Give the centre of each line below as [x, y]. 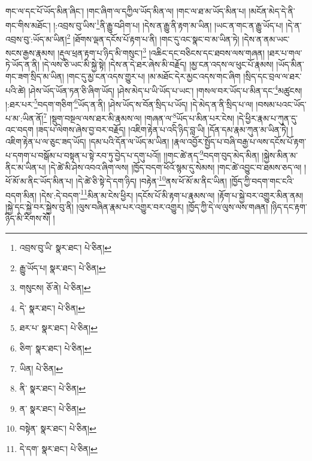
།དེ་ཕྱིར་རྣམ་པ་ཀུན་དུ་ [267, 118]
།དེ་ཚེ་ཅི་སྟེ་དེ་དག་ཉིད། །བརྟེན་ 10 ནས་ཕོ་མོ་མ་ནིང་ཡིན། [151, 180]
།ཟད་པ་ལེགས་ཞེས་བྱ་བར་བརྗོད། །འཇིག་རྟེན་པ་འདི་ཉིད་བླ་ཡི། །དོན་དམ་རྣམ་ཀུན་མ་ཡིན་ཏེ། [162, 130]
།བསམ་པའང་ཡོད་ [281, 104]
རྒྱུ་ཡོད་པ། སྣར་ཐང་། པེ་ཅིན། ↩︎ [63, 267]
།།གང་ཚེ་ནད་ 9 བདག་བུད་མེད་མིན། [211, 154]
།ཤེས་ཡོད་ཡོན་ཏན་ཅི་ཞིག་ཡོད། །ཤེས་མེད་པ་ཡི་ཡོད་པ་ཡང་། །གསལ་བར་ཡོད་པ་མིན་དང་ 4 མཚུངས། [165, 89]
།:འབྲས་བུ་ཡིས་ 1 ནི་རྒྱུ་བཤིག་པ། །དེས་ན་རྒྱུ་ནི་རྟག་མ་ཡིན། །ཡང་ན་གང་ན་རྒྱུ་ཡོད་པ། [168, 24]
